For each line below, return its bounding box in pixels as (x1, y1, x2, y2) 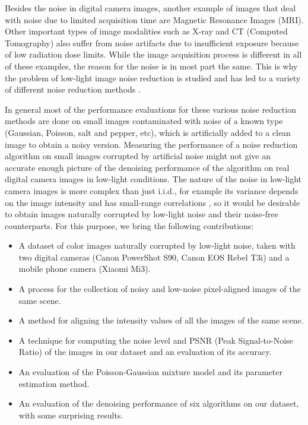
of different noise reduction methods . (5, 83, 141, 96)
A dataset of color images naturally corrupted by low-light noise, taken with (18, 239, 296, 252)
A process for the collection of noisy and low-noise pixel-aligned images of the (18, 283, 301, 295)
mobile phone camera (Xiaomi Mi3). (18, 262, 151, 275)
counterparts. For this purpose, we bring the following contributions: (5, 219, 254, 231)
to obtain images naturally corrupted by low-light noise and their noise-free (5, 208, 278, 220)
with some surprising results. (18, 408, 123, 421)
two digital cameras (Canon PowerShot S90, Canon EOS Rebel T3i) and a (18, 250, 290, 263)
